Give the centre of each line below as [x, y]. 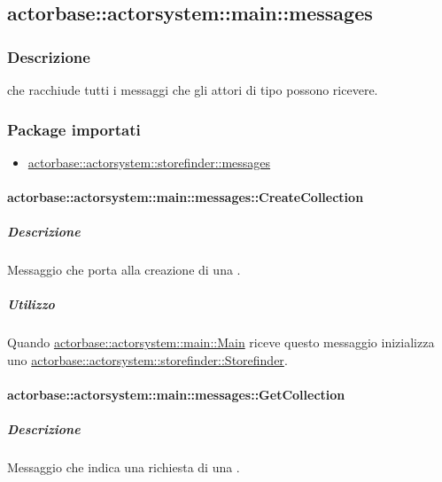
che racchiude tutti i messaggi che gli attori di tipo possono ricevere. [193, 89]
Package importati [74, 129]
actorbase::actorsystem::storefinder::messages [149, 162]
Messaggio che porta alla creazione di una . [124, 270]
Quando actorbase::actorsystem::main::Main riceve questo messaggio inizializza [221, 342]
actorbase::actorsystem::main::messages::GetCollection [176, 395]
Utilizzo [31, 304]
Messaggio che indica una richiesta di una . [124, 467]
